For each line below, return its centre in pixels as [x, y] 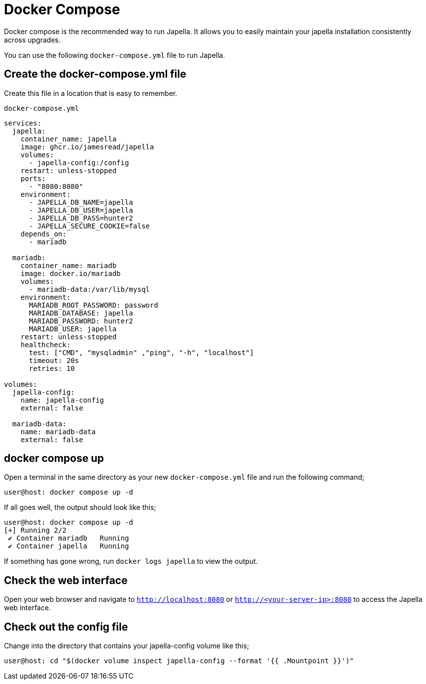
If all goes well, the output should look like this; [80, 507]
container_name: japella [68, 139]
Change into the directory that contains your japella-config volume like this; [127, 646]
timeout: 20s [54, 360]
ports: [33, 178]
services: [23, 123]
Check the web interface [66, 580]
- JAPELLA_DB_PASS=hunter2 [81, 218]
